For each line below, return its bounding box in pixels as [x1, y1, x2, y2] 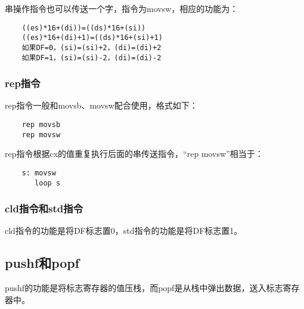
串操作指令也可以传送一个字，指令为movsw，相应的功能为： [5, 2, 238, 14]
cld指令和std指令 [5, 201, 83, 216]
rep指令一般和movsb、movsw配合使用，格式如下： [5, 99, 198, 112]
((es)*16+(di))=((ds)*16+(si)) [21, 23, 146, 32]
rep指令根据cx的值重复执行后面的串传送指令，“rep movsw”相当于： [5, 147, 263, 160]
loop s [35, 178, 61, 187]
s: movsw [21, 168, 56, 177]
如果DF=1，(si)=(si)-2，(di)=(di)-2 [21, 53, 162, 62]
